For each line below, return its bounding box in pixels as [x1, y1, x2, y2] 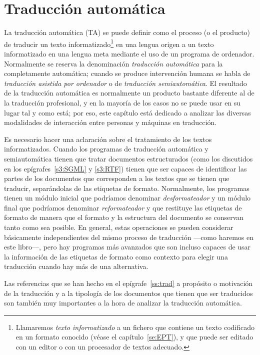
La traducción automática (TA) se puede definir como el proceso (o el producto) [4, 27, 250, 37]
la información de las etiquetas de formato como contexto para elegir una [4, 251, 228, 261]
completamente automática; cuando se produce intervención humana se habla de [4, 68, 250, 78]
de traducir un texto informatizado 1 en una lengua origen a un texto [4, 37, 214, 49]
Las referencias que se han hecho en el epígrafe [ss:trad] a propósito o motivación [4, 278, 253, 288]
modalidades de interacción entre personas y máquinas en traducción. [4, 117, 217, 127]
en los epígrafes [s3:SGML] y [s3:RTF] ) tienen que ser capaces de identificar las [4, 163, 247, 173]
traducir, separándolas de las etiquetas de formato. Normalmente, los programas [4, 182, 249, 193]
